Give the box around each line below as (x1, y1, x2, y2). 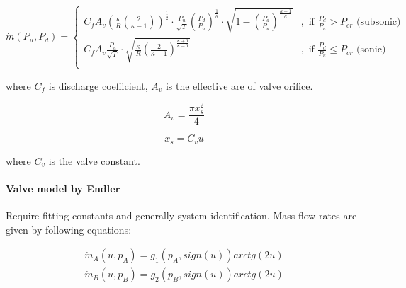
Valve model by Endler (6, 181, 120, 196)
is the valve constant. (48, 153, 140, 168)
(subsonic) (356, 17, 401, 28)
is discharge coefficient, (48, 78, 148, 93)
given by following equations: (6, 221, 132, 236)
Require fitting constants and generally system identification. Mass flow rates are (6, 208, 357, 223)
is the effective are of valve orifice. (165, 78, 313, 93)
